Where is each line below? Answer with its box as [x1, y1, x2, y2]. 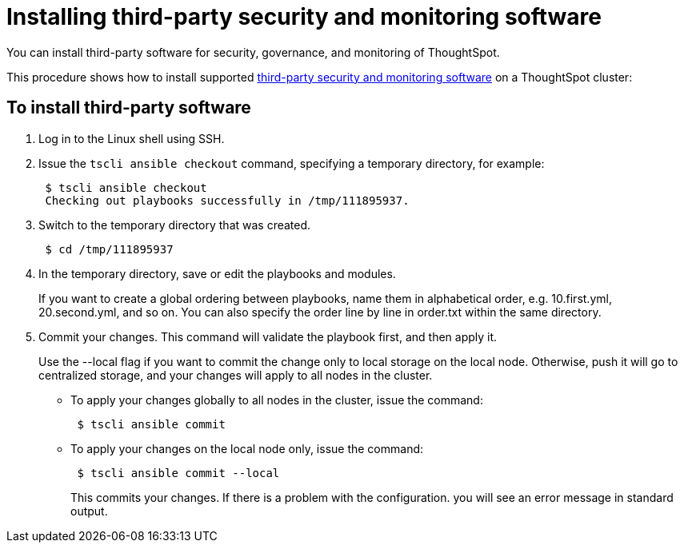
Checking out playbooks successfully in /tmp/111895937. [45, 193, 410, 207]
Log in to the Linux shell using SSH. [38, 131, 225, 145]
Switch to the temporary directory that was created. [38, 217, 311, 232]
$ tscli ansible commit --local [77, 466, 280, 479]
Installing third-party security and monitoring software [6, 3, 602, 30]
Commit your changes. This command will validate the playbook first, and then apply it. [38, 329, 498, 344]
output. [70, 503, 108, 518]
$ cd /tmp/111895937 [45, 242, 174, 256]
